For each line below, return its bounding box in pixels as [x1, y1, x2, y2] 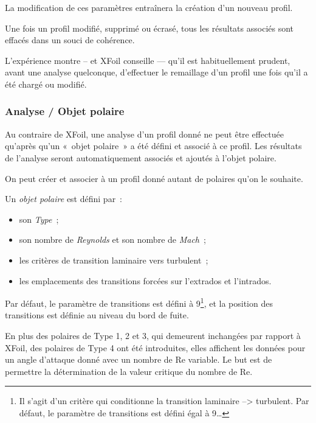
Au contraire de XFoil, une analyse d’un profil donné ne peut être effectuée [5, 127, 284, 140]
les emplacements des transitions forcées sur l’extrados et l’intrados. [19, 274, 272, 287]
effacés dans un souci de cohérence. [5, 33, 135, 46]
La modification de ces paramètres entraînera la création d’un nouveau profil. [5, 1, 293, 13]
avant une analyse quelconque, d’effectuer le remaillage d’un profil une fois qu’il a [5, 66, 308, 79]
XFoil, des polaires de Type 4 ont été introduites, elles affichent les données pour [5, 341, 306, 354]
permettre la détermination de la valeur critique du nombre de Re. [5, 365, 253, 377]
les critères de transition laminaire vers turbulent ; [19, 253, 208, 266]
